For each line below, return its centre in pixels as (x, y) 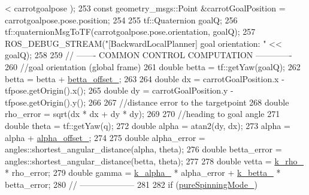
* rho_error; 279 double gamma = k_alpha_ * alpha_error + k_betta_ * (143, 172)
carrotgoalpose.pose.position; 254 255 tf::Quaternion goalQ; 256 (121, 19)
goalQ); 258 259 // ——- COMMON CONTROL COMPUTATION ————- (149, 55)
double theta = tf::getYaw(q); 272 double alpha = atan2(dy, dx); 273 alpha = (148, 125)
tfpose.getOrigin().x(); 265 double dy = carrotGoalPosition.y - (119, 90)
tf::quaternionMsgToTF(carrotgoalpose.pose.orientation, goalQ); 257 (130, 31)
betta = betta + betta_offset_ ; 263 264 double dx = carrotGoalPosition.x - (145, 78)
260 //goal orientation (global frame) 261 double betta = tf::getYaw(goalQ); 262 (153, 66)
